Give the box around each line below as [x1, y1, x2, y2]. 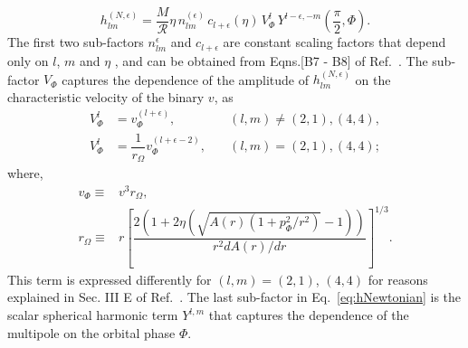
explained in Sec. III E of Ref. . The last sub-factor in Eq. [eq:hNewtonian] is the [7, 287, 462, 306]
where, [7, 164, 43, 183]
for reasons [368, 269, 428, 288]
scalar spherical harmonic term [7, 306, 178, 324]
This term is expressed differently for [7, 269, 212, 288]
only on [7, 51, 49, 70]
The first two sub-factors [7, 33, 144, 52]
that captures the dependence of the [208, 306, 409, 324]
